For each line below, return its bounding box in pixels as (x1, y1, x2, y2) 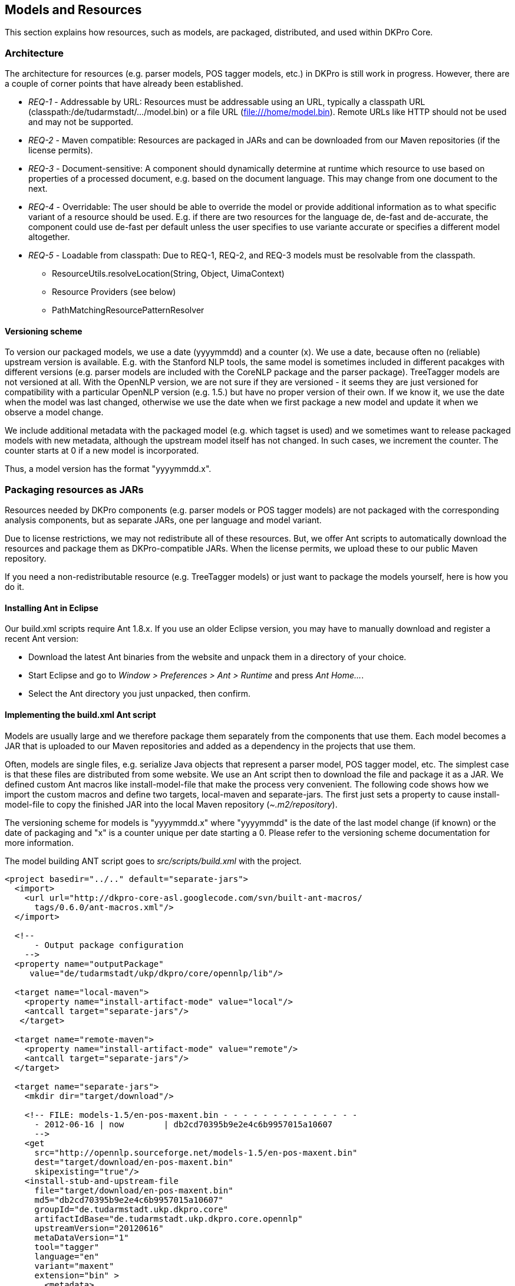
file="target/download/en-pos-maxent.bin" (34, 1185, 233, 1195)
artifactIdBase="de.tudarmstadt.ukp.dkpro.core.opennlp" (34, 1213, 303, 1223)
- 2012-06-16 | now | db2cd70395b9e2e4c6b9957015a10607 (34, 1119, 333, 1129)
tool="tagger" (34, 1242, 100, 1252)
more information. (5, 837, 74, 848)
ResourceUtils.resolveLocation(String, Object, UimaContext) (52, 268, 285, 279)
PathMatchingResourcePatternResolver (52, 305, 204, 316)
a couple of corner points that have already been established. (5, 78, 243, 89)
